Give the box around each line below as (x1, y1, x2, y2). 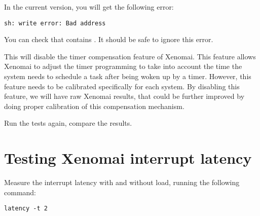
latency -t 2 (4, 205, 48, 212)
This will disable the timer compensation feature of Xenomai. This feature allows (4, 51, 256, 61)
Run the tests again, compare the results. (4, 118, 132, 128)
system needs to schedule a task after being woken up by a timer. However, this (4, 71, 251, 82)
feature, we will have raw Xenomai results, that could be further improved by (4, 91, 245, 101)
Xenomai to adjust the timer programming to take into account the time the (4, 61, 242, 71)
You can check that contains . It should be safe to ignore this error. (4, 34, 213, 45)
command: (4, 187, 36, 197)
